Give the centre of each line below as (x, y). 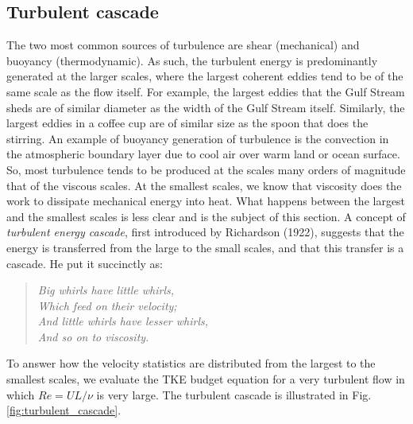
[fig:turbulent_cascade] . (64, 410)
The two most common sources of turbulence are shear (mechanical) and (183, 45)
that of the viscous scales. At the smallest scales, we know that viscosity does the (204, 185)
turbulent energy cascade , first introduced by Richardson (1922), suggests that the (205, 232)
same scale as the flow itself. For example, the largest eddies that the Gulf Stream (206, 91)
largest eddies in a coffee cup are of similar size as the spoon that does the (187, 123)
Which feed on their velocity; (107, 305)
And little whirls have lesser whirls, (123, 321)
